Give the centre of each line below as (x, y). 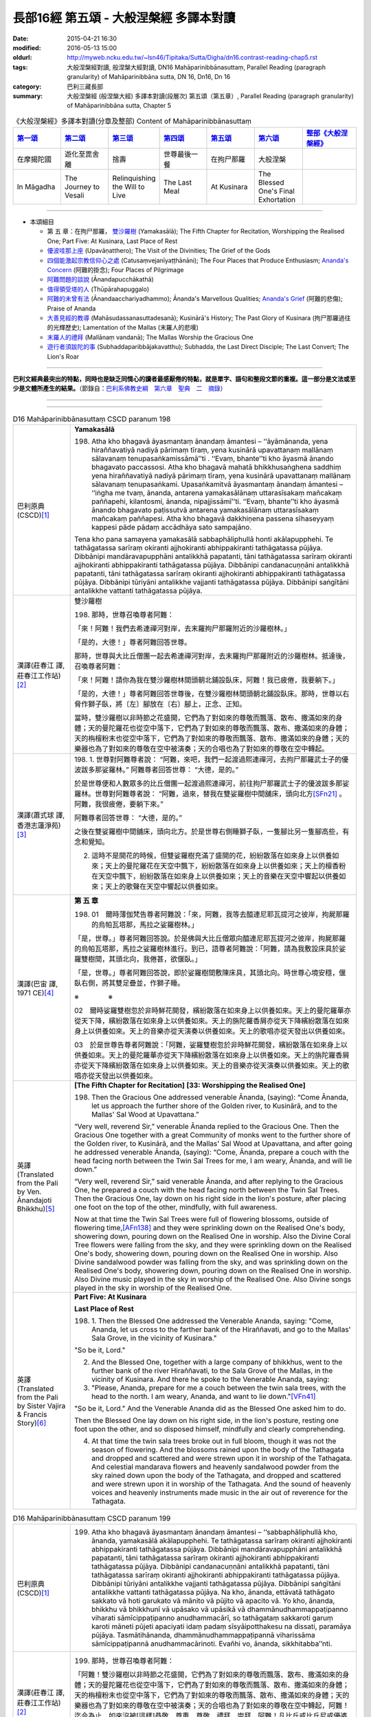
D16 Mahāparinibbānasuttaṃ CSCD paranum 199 (92, 1519)
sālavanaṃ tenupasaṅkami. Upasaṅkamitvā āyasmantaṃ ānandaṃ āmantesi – (217, 484)
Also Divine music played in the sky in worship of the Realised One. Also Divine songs (213, 1280)
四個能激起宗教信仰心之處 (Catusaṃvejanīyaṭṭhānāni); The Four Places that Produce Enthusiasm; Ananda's (198, 260)
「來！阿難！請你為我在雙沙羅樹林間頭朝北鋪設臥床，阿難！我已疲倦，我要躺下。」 (207, 680)
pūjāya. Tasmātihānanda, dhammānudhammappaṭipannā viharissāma (203, 1635)
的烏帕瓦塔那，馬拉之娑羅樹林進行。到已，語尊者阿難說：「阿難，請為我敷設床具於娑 (210, 949)
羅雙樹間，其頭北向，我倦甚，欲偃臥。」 (138, 959)
